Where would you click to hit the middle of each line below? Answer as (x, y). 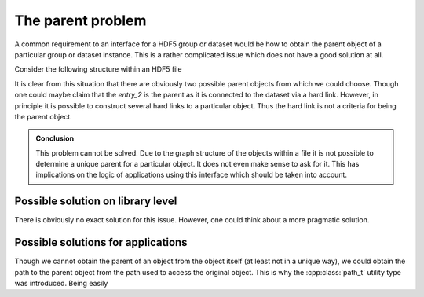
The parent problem (80, 20)
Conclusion (55, 138)
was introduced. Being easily (61, 284)
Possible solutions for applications (101, 242)
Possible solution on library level (96, 202)
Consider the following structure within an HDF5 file (98, 69)
